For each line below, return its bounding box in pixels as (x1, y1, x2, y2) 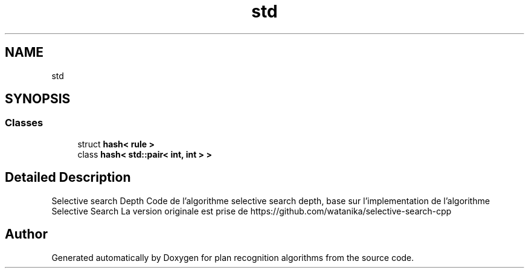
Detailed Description (5, 170, 131, 185)
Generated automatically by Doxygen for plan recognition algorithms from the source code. (51, 252, 414, 263)
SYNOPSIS (5, 91, 71, 107)
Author (5, 226, 48, 242)
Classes (5, 117, 43, 129)
